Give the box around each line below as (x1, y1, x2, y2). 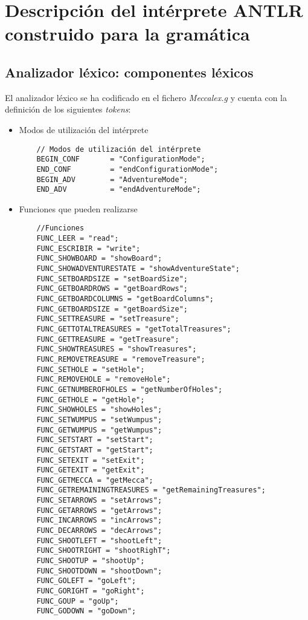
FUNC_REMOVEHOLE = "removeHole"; (36, 375, 171, 384)
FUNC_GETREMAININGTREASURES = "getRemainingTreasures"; (36, 486, 266, 495)
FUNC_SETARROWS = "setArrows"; (36, 496, 162, 505)
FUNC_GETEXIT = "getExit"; (36, 466, 145, 475)
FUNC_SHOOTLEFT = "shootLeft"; (36, 536, 162, 545)
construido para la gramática (5, 21, 250, 46)
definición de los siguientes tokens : (5, 103, 131, 116)
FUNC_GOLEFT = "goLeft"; (36, 576, 136, 586)
